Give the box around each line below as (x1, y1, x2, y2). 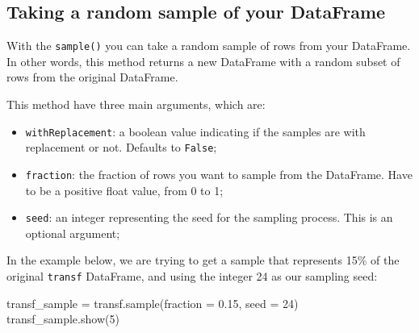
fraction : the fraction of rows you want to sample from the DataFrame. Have (25, 165, 413, 182)
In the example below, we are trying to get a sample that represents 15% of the (6, 252, 400, 268)
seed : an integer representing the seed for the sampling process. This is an (25, 209, 393, 226)
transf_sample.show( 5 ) (6, 310, 119, 327)
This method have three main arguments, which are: (6, 96, 266, 113)
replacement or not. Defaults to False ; (25, 139, 217, 156)
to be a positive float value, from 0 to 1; (25, 181, 224, 198)
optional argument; (25, 224, 120, 241)
